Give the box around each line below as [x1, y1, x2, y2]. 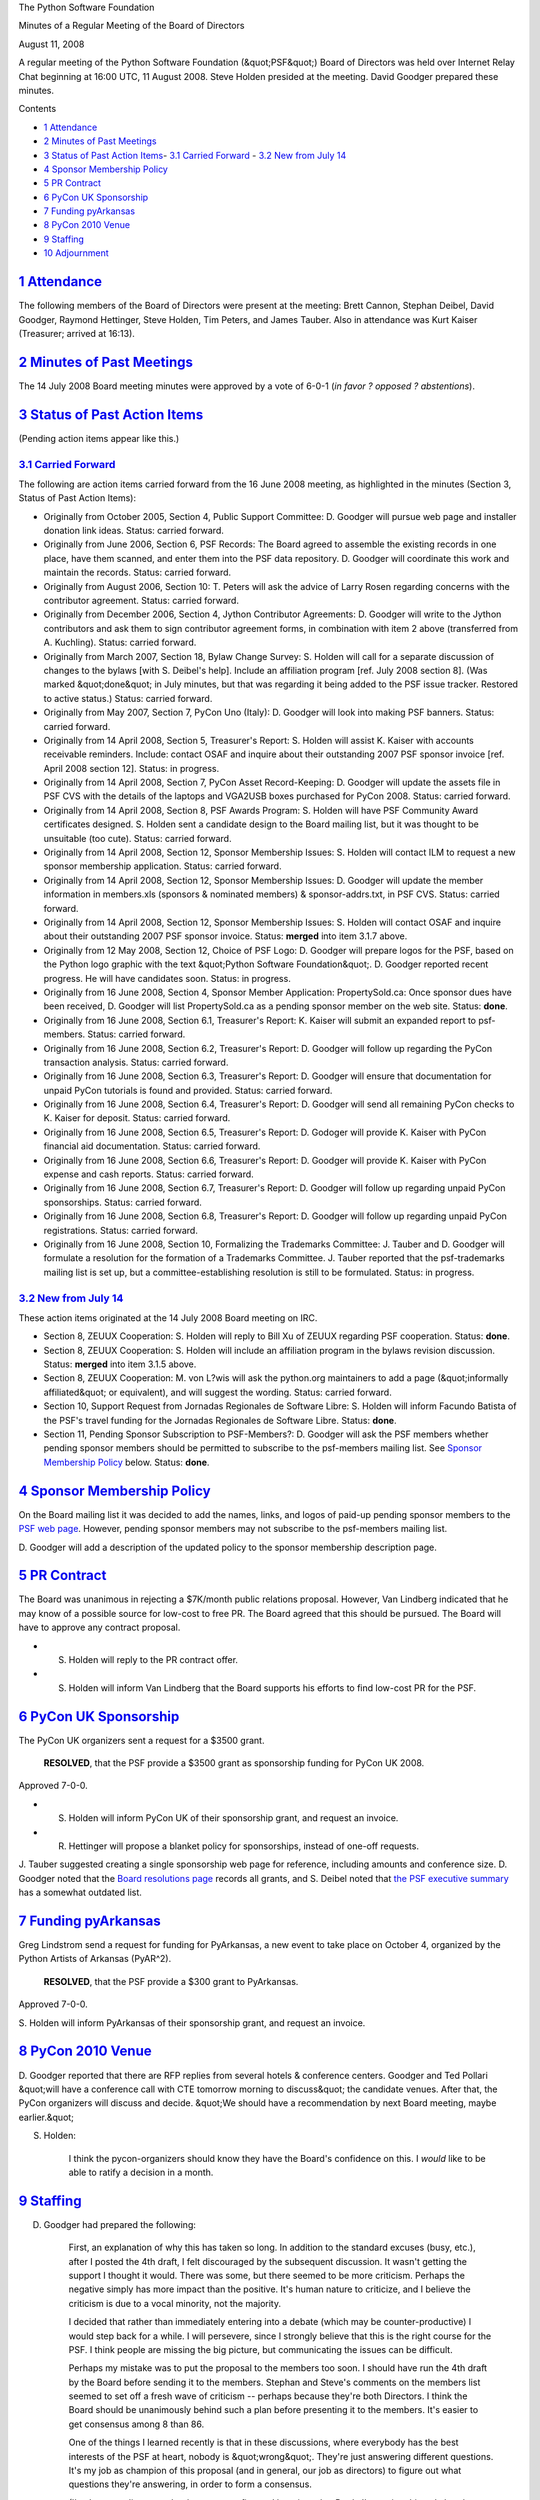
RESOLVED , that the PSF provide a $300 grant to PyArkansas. [43, 1975, 299, 1987]
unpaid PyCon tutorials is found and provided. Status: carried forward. [43, 1084, 333, 1096]
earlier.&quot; [18, 2111, 75, 2123]
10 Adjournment [43, 247, 109, 259]
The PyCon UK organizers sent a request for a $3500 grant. [18, 1734, 265, 1746]
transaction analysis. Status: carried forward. [43, 1056, 229, 1068]
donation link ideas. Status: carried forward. [43, 525, 225, 537]
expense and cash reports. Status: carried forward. [43, 1168, 254, 1180]
